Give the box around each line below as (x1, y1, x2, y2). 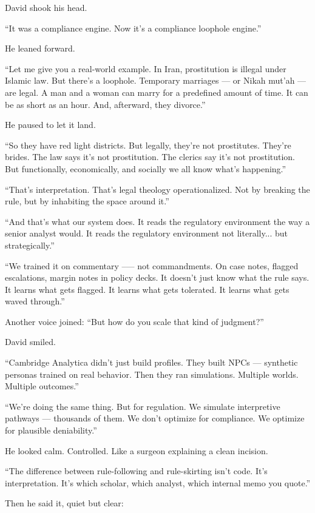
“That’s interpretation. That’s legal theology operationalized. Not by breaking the (5, 183, 310, 195)
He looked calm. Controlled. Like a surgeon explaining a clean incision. (5, 444, 268, 457)
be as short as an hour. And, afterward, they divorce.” (5, 98, 206, 110)
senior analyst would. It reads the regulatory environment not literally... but (5, 227, 288, 240)
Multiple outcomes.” (5, 380, 79, 392)
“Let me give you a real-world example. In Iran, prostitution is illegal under (5, 62, 286, 75)
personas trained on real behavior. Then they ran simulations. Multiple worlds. (5, 367, 299, 380)
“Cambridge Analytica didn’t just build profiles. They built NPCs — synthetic (5, 356, 298, 369)
